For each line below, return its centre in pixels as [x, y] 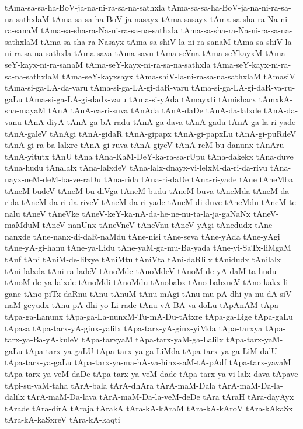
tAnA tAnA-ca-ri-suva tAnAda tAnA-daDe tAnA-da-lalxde [155, 110]
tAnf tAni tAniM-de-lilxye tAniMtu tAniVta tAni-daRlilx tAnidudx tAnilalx [143, 259]
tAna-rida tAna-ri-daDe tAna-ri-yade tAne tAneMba [198, 179]
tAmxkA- [276, 98]
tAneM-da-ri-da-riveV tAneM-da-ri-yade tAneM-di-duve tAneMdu [140, 202]
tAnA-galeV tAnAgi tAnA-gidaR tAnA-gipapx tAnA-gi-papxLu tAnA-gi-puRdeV [151, 133]
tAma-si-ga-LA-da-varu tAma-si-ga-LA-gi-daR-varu [97, 87]
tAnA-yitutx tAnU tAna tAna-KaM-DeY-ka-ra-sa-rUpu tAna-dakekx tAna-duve [149, 156]
